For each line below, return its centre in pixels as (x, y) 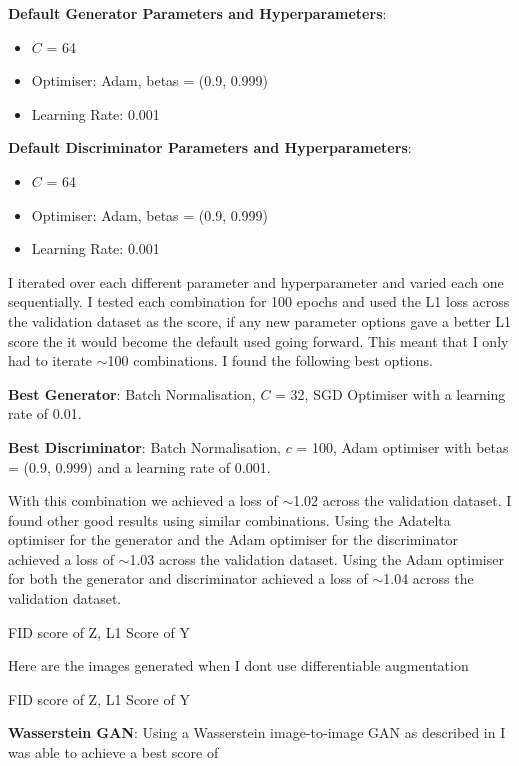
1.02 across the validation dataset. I (402, 500)
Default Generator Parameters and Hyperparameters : (197, 13)
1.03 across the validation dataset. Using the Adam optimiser (316, 558)
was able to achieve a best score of (113, 752)
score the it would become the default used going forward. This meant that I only (258, 340)
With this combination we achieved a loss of (143, 500)
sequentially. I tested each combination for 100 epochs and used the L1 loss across (259, 301)
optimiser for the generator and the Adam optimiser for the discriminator (233, 539)
